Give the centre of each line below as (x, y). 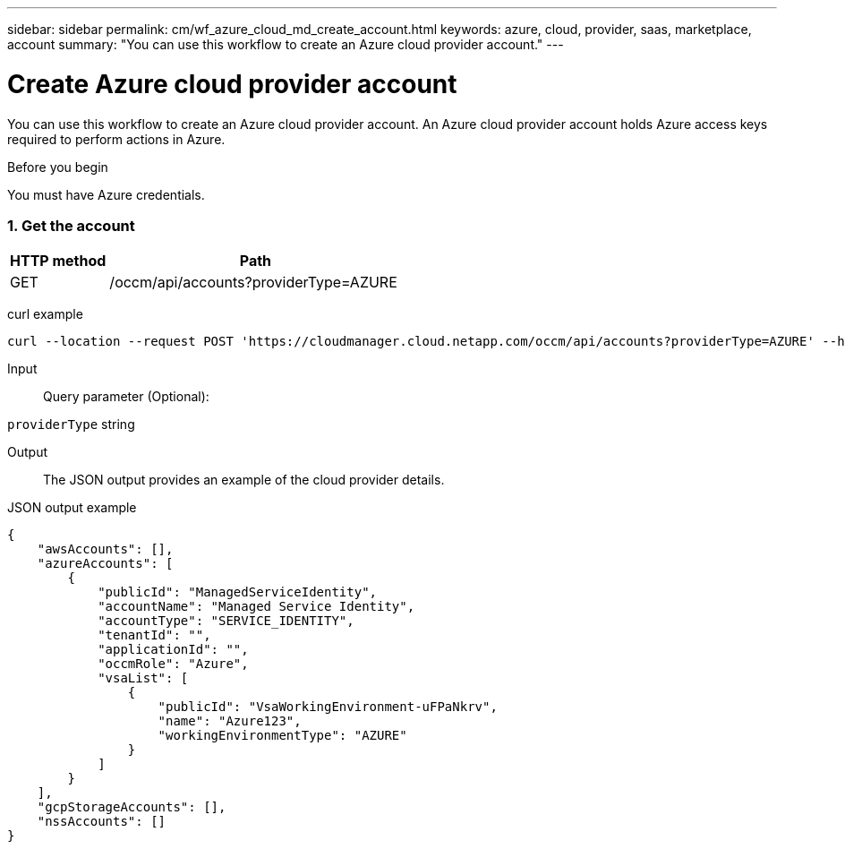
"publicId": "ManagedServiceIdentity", (238, 592)
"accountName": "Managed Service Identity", (256, 607)
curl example (45, 314)
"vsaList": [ (143, 678)
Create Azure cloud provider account (232, 84)
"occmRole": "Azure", (173, 664)
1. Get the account (71, 225)
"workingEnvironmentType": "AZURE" (282, 736)
